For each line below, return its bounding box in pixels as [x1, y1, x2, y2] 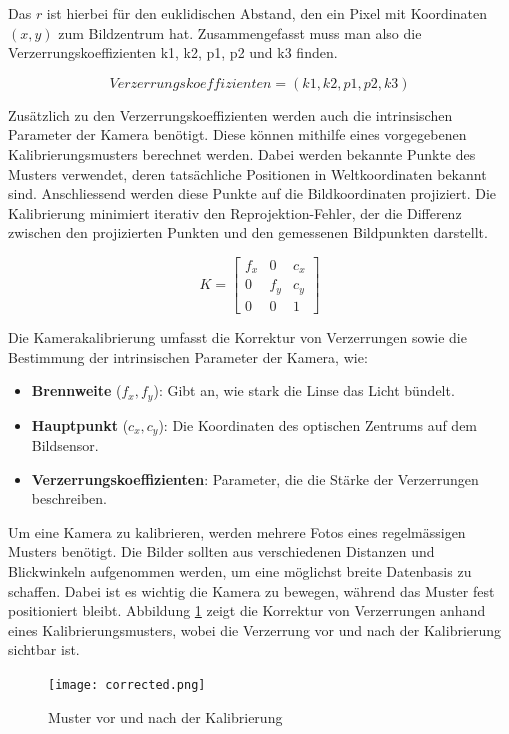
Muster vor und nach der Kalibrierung [48, 706, 283, 727]
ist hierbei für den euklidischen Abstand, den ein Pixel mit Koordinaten [46, 3, 487, 23]
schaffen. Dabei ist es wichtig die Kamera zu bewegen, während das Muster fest [8, 580, 495, 601]
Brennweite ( [31, 380, 122, 401]
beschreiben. [31, 488, 107, 509]
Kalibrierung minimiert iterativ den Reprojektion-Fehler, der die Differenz [8, 202, 462, 223]
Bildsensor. [31, 435, 99, 456]
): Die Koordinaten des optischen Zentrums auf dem [158, 414, 478, 435]
